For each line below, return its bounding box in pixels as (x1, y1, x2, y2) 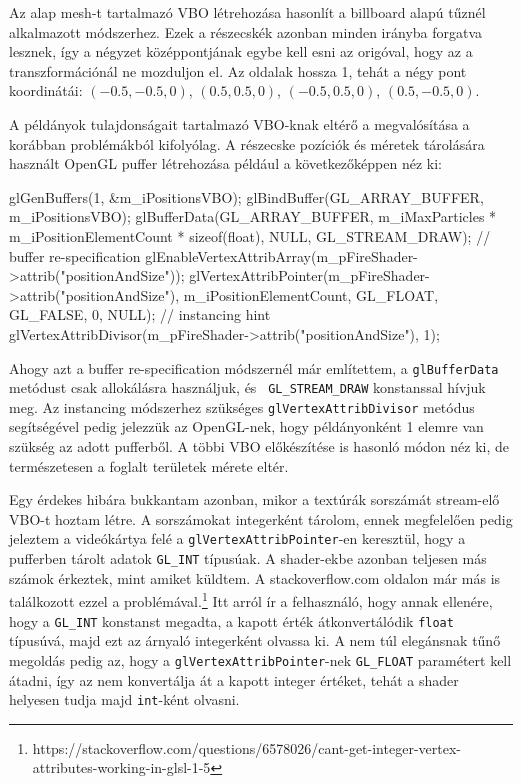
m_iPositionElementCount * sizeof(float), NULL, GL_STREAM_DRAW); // (9, 225, 491, 246)
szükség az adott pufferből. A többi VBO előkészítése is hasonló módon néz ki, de (9, 436, 509, 457)
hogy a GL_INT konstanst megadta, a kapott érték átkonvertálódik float (9, 610, 454, 631)
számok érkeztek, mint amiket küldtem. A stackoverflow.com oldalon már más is (9, 567, 501, 588)
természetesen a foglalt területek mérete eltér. (9, 455, 289, 476)
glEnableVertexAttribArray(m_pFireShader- (145, 245, 418, 266)
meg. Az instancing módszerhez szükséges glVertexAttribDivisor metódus (9, 396, 475, 417)
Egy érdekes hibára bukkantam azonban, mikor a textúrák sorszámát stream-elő (9, 489, 500, 510)
